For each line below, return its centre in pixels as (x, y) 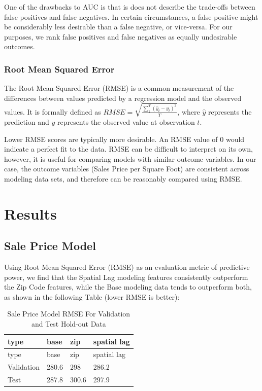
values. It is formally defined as (53, 111)
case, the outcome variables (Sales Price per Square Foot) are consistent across (127, 169)
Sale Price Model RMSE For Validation (69, 314)
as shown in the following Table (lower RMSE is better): (92, 296)
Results (30, 213)
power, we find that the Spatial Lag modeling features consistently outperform (126, 277)
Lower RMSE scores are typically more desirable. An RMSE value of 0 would (124, 139)
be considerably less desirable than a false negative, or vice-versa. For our (118, 27)
